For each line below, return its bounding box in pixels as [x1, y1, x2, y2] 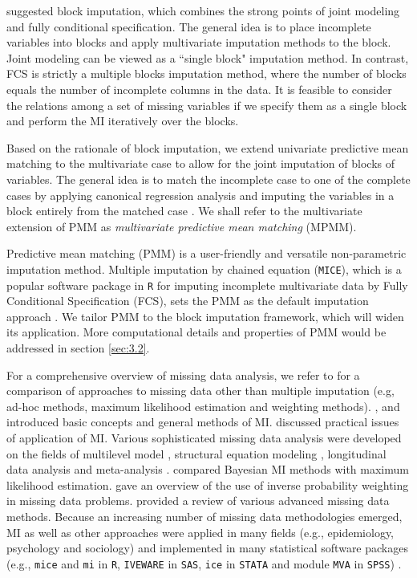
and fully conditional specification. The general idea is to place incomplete [6, 18, 371, 35]
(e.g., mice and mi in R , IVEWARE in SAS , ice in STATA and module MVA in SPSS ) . [6, 555, 402, 572]
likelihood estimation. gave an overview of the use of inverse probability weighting [6, 476, 409, 493]
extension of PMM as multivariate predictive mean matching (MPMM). [6, 218, 357, 234]
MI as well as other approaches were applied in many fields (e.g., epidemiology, [6, 523, 395, 540]
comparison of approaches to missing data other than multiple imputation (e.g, [6, 382, 395, 399]
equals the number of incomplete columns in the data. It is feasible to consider [6, 80, 392, 97]
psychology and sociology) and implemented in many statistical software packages [6, 539, 408, 556]
